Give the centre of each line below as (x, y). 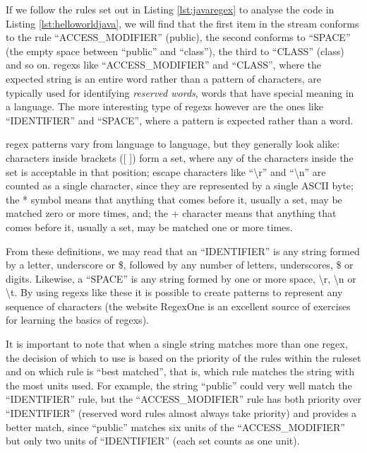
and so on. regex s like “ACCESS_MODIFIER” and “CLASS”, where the (164, 65)
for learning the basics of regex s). (77, 320)
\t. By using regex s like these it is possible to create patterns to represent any (174, 292)
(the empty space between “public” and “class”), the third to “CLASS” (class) (175, 51)
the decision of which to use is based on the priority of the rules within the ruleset (183, 357)
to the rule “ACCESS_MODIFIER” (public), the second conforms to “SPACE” (178, 37)
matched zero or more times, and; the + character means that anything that (171, 213)
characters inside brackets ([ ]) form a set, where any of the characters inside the (180, 157)
